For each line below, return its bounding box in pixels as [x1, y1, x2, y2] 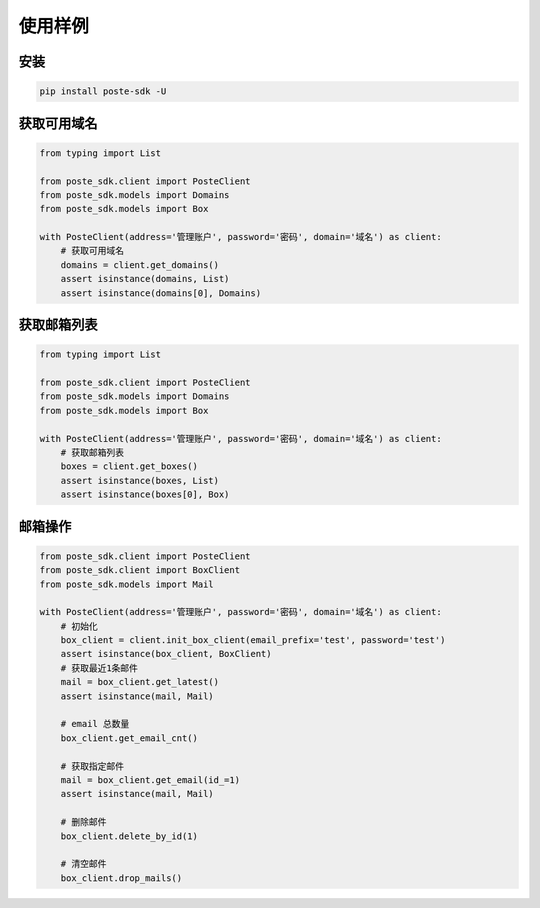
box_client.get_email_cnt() [60, 732, 199, 744]
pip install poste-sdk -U [39, 86, 167, 97]
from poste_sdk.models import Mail [39, 578, 214, 590]
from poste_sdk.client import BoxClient [39, 565, 240, 576]
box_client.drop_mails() [60, 872, 183, 884]
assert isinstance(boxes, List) [60, 475, 220, 486]
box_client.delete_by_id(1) [60, 830, 199, 842]
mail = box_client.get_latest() [60, 676, 220, 688]
